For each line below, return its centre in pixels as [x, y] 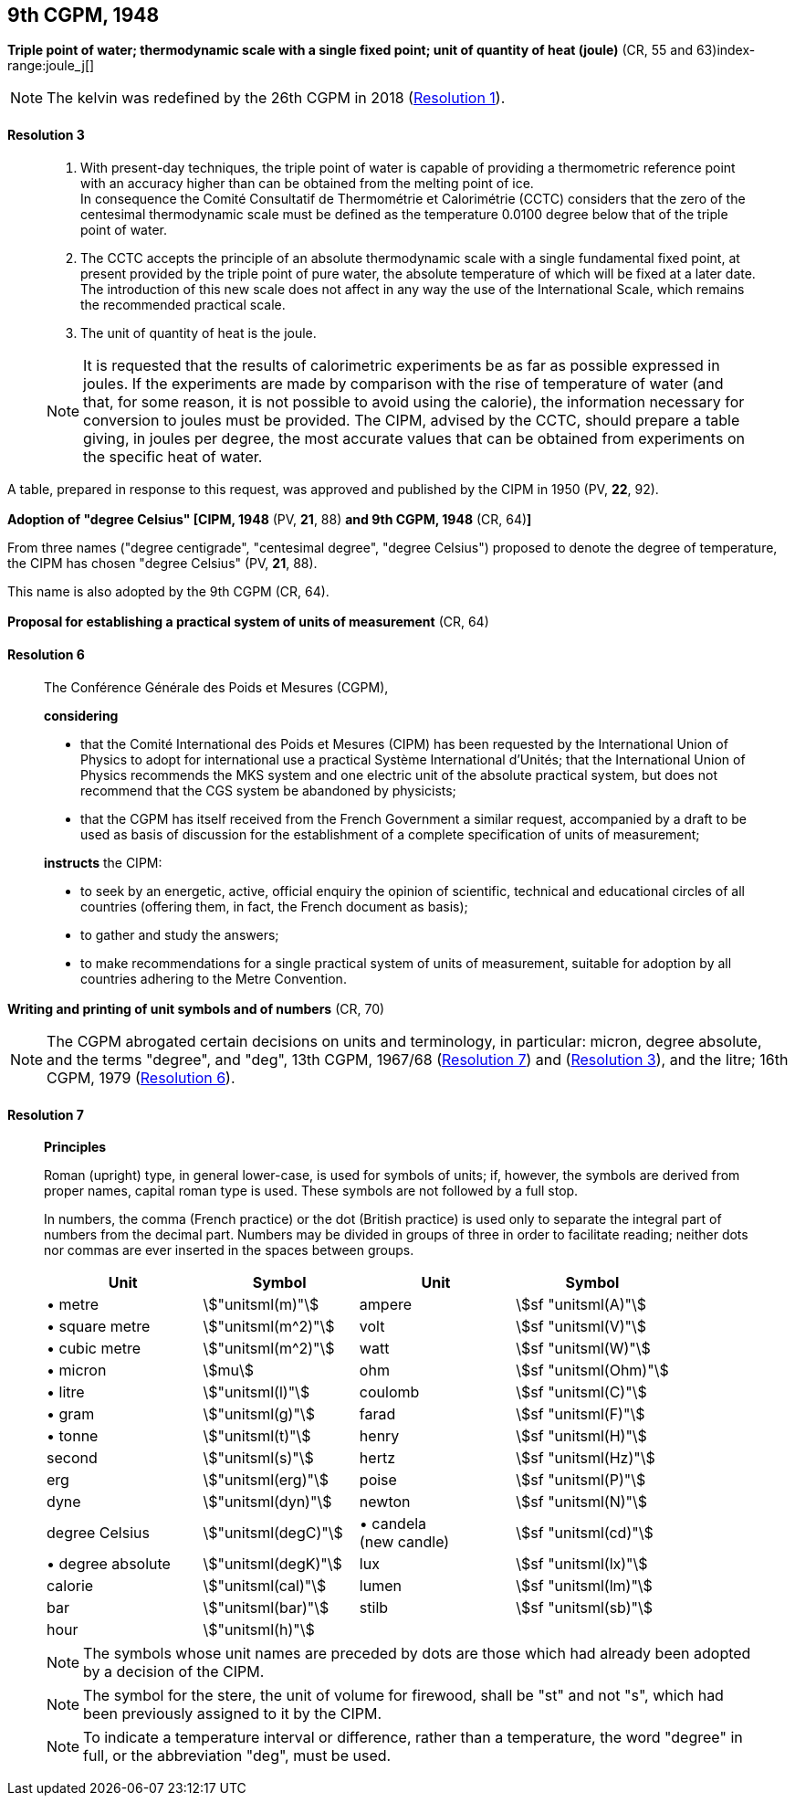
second [72, 1458]
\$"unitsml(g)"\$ [259, 1414]
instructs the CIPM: [103, 862]
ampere [386, 1305]
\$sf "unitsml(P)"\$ [581, 1480]
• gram [71, 1414]
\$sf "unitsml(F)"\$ [581, 1414]
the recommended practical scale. [183, 304]
